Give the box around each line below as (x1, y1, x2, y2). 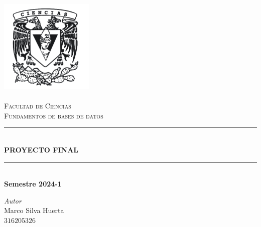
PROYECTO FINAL (4, 144, 79, 155)
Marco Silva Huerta (4, 205, 64, 215)
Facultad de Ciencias (4, 100, 71, 111)
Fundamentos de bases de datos (4, 110, 103, 120)
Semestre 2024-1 (4, 178, 62, 189)
